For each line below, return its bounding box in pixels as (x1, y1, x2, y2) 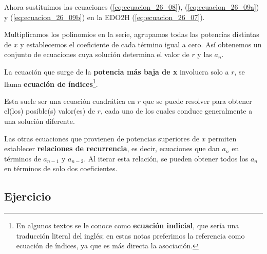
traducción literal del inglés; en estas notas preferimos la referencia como (16, 230, 245, 241)
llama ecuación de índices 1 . (4, 77, 98, 89)
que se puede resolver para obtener (143, 95, 252, 106)
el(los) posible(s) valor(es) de (4, 105, 95, 116)
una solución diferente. (4, 116, 75, 126)
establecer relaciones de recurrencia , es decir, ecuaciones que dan (4, 143, 220, 154)
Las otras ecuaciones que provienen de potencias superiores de (4, 133, 199, 143)
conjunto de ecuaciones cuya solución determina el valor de (4, 49, 189, 60)
